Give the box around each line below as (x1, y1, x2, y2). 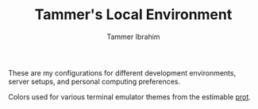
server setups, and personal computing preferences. (8, 76, 181, 86)
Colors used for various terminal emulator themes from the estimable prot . (8, 91, 252, 101)
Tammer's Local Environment (34, 6, 233, 24)
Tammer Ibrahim (106, 32, 160, 41)
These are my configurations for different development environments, (8, 68, 237, 77)
